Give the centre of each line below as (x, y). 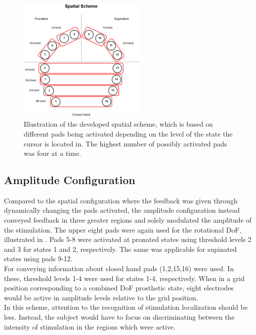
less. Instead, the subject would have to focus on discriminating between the (119, 317)
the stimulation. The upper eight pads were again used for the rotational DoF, (123, 229)
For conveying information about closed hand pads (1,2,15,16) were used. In (119, 268)
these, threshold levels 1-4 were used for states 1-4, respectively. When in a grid (124, 278)
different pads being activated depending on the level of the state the (128, 133)
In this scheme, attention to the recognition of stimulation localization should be (126, 307)
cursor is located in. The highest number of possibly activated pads (126, 143)
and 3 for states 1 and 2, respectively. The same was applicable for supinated (121, 249)
